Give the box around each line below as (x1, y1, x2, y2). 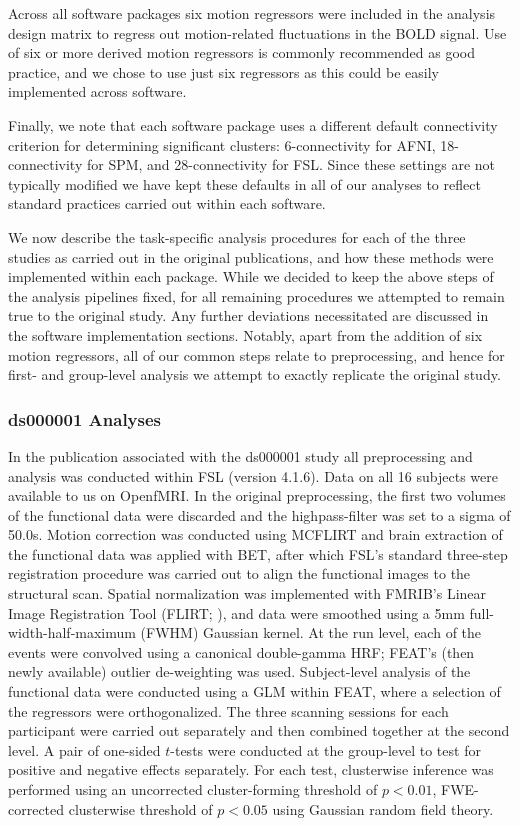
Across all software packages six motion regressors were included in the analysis (8, 3, 496, 23)
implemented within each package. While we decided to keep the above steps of (8, 266, 494, 287)
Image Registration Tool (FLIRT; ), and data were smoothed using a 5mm (8, 602, 465, 623)
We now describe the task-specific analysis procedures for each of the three (8, 226, 466, 247)
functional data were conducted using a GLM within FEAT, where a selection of (8, 681, 501, 702)
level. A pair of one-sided (8, 739, 161, 760)
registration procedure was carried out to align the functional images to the (8, 563, 471, 584)
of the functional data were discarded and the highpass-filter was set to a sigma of (8, 504, 511, 525)
